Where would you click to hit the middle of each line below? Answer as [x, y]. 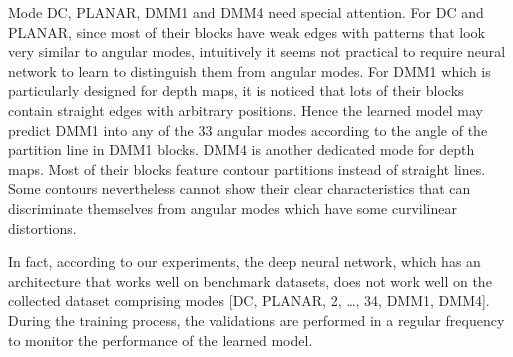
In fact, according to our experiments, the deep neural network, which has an [244, 261]
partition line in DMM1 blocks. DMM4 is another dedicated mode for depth [241, 149]
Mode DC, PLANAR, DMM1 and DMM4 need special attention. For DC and [246, 12]
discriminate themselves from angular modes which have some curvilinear [232, 207]
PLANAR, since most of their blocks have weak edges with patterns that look [247, 31]
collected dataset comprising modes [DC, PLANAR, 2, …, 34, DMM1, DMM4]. [249, 300]
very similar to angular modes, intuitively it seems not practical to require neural [257, 51]
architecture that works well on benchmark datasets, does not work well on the [250, 280]
